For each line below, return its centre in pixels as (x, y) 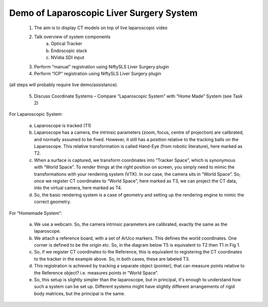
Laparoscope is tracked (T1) (63, 125)
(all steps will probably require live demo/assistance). (64, 85)
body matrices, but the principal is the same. (80, 293)
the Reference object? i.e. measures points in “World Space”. (96, 273)
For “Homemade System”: (35, 213)
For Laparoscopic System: (36, 114)
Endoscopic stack (69, 51)
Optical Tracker (67, 44)
